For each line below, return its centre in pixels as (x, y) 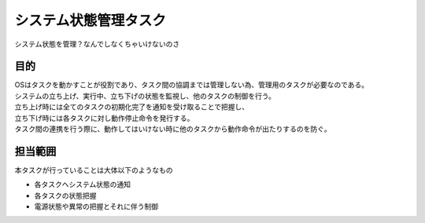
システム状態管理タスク (91, 20)
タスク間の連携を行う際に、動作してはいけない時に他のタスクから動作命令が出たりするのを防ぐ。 (173, 129)
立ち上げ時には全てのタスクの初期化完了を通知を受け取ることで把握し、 (132, 107)
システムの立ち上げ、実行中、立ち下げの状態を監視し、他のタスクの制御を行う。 (145, 96)
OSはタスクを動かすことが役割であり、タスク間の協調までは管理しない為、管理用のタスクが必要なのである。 (192, 85)
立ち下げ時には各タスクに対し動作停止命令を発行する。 (104, 118)
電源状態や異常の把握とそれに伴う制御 (96, 207)
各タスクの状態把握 (65, 196)
